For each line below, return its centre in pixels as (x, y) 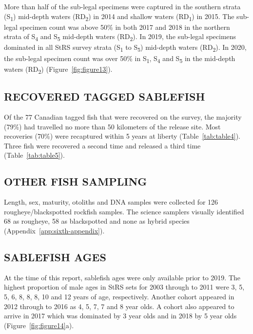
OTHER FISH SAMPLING (76, 181)
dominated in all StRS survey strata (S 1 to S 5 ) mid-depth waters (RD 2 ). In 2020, (125, 48)
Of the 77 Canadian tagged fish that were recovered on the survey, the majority (123, 117)
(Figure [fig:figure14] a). (39, 325)
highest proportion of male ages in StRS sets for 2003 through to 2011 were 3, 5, (124, 287)
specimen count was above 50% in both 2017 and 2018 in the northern (125, 27)
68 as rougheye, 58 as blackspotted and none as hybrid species (97, 221)
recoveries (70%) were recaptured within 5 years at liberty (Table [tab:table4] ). (122, 136)
